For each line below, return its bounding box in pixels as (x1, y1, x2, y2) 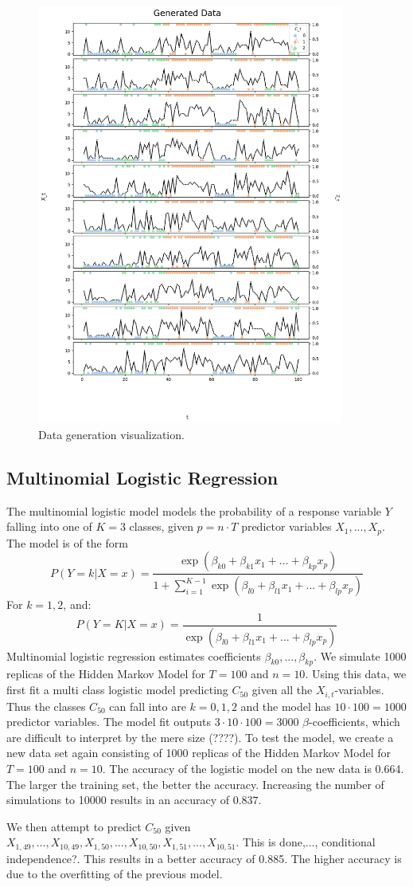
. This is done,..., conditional (236, 834, 376, 850)
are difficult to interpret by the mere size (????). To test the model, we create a (6, 728, 394, 745)
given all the (251, 681, 313, 698)
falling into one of (6, 518, 92, 535)
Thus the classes (6, 697, 86, 714)
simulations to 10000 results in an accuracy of (6, 791, 229, 808)
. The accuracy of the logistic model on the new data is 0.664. (102, 759, 404, 776)
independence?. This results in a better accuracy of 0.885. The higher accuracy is (6, 850, 402, 866)
